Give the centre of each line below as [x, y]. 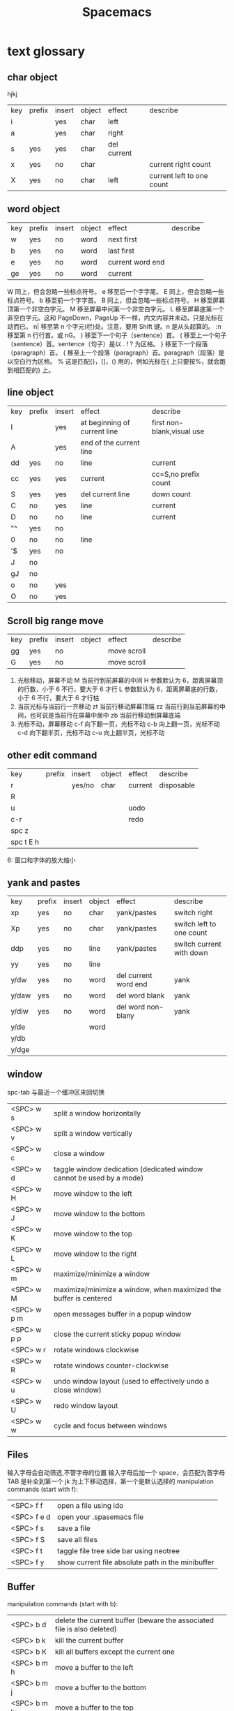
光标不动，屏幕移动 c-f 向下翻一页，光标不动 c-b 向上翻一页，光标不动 [119, 724]
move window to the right [95, 1254]
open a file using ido [90, 1505]
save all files [77, 1539]
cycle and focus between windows [110, 1425]
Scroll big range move [56, 621]
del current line [105, 494]
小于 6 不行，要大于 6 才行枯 [58, 698]
